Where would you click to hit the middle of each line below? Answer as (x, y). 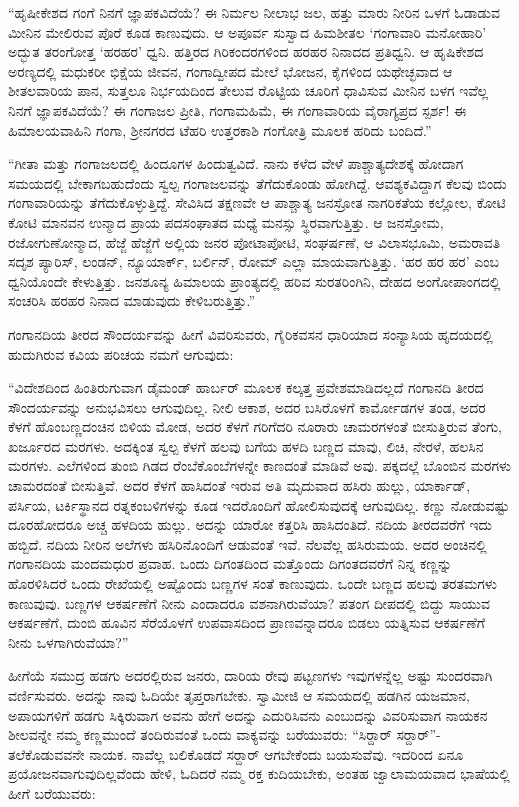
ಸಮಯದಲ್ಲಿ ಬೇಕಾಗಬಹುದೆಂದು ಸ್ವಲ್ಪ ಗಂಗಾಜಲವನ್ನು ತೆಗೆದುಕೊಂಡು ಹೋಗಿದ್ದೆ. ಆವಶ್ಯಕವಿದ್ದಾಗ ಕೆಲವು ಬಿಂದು (257, 182)
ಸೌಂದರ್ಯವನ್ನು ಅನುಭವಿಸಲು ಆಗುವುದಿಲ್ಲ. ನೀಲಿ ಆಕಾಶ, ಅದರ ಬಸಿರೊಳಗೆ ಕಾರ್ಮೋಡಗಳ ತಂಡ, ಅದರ (247, 406)
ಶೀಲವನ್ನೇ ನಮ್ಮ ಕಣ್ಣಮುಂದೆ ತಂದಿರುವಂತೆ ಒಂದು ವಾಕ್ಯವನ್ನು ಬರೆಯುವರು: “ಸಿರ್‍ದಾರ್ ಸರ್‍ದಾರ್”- (224, 734)
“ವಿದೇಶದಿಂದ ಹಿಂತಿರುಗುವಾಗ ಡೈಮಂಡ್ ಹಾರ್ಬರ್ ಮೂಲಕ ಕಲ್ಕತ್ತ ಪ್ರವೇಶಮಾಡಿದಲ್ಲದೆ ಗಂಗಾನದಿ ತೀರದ (246, 387)
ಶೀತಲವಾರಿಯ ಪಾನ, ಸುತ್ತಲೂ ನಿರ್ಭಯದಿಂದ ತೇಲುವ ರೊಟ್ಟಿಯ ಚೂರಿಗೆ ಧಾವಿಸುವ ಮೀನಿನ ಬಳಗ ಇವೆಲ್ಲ (248, 90)
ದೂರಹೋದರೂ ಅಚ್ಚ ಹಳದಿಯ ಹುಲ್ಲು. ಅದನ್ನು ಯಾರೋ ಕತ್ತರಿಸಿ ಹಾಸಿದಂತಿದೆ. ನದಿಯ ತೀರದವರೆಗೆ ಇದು (250, 524)
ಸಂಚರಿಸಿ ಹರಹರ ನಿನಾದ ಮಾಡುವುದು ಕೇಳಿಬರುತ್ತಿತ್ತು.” (132, 300)
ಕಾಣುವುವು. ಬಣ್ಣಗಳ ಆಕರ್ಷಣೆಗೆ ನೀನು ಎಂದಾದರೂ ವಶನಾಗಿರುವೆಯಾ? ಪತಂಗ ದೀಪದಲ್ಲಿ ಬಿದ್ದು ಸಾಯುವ (249, 602)
